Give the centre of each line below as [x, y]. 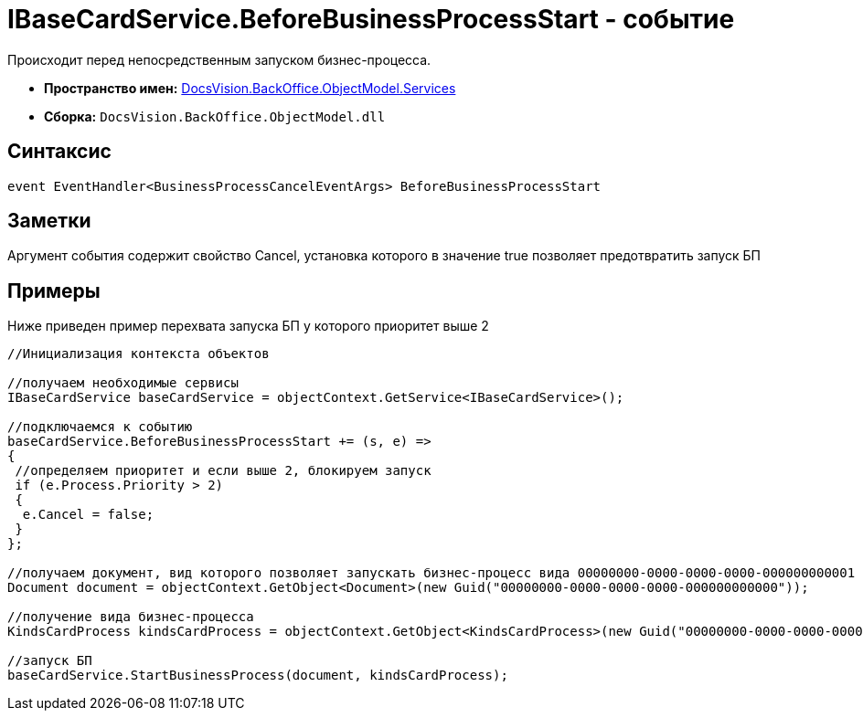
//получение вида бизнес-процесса [131, 617]
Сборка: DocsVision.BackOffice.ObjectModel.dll [215, 116]
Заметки [49, 221]
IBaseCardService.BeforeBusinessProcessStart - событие [371, 19]
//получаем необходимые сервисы [123, 383]
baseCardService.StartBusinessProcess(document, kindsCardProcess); [258, 676]
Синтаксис [59, 152]
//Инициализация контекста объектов [139, 354]
